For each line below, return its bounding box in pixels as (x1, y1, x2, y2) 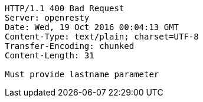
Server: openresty (5, 13, 90, 22)
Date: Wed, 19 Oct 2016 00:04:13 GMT (5, 22, 179, 32)
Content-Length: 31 (5, 51, 94, 60)
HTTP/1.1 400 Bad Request (5, 4, 125, 13)
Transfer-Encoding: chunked (5, 41, 135, 51)
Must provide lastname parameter (5, 70, 159, 79)
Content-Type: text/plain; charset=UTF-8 (5, 32, 199, 41)
